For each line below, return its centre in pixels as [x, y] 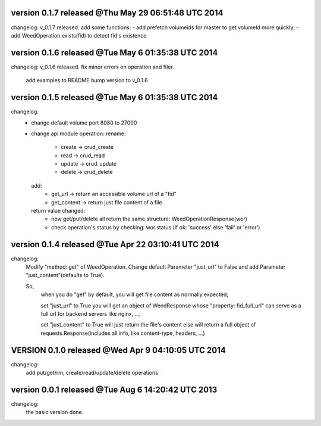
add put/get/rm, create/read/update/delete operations [92, 373]
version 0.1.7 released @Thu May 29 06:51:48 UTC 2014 [117, 13]
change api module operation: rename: [78, 133]
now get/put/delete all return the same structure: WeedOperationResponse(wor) [150, 219]
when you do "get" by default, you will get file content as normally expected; [135, 294]
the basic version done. [55, 412]
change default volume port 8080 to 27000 [84, 123]
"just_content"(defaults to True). [65, 275]
